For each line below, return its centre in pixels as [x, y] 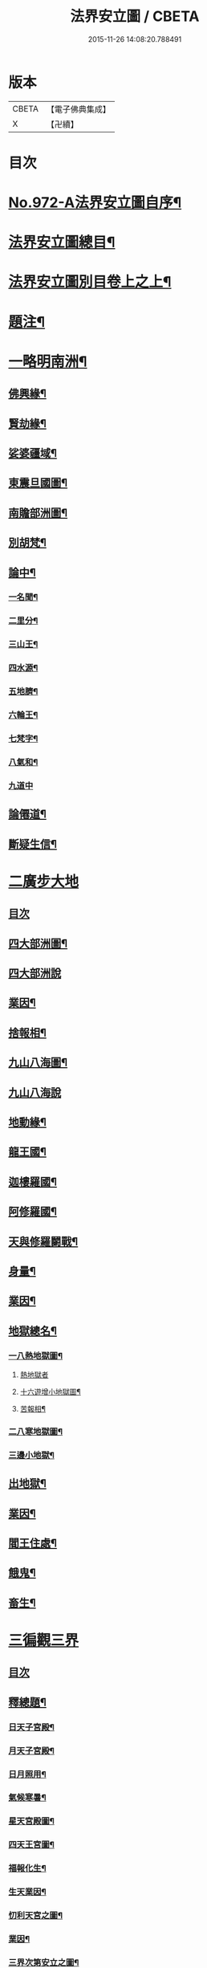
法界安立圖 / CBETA [135, 16]
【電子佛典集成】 [78, 109]
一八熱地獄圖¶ [35, 1355]
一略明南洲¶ [48, 361]
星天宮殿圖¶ [31, 1821]
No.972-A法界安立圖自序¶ [95, 203]
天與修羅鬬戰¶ [43, 1241]
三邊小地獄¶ [31, 1455]
